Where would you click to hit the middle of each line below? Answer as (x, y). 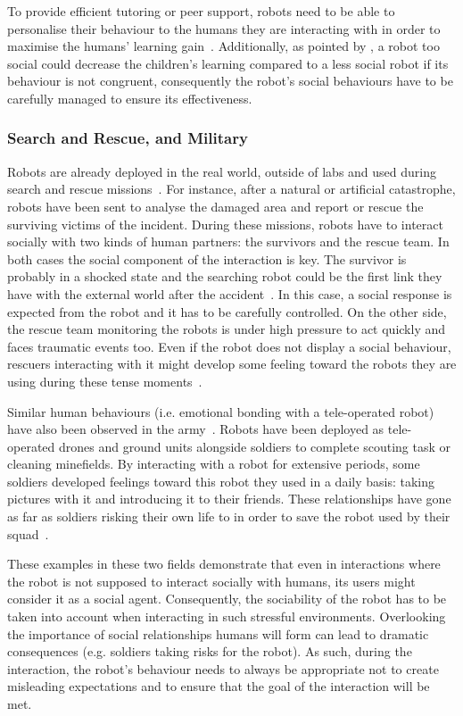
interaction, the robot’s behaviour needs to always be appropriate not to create (223, 668)
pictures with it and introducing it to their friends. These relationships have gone (229, 499)
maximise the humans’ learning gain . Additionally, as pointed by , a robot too (223, 46)
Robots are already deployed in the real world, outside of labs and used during (222, 171)
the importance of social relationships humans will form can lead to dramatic (218, 633)
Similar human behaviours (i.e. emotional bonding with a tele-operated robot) (221, 411)
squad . (28, 533)
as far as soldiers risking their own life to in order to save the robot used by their (229, 516)
